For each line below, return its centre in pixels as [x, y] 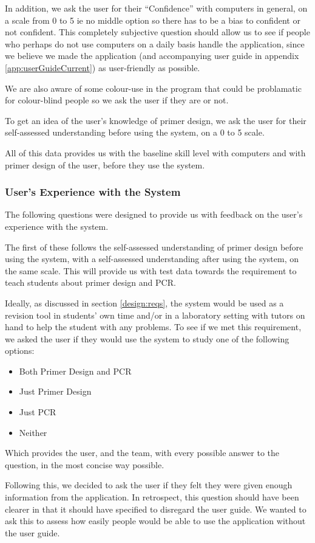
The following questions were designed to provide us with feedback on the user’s [154, 214]
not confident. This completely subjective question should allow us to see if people [157, 32]
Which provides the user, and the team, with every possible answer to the [142, 453]
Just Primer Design [55, 391]
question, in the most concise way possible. [85, 464]
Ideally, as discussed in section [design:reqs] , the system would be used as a [144, 303]
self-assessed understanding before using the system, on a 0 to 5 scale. [135, 132]
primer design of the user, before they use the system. [105, 164]
